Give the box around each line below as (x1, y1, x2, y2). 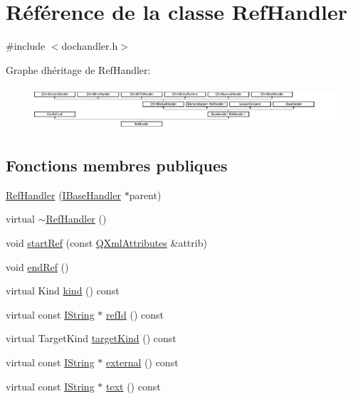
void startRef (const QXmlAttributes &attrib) (6, 235, 207, 250)
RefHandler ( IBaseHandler (6, 187, 121, 202)
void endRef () (6, 259, 69, 274)
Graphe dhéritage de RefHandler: (6, 62, 151, 77)
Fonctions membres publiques (6, 154, 228, 176)
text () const (105, 378, 161, 393)
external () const (105, 354, 179, 369)
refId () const (105, 307, 164, 321)
